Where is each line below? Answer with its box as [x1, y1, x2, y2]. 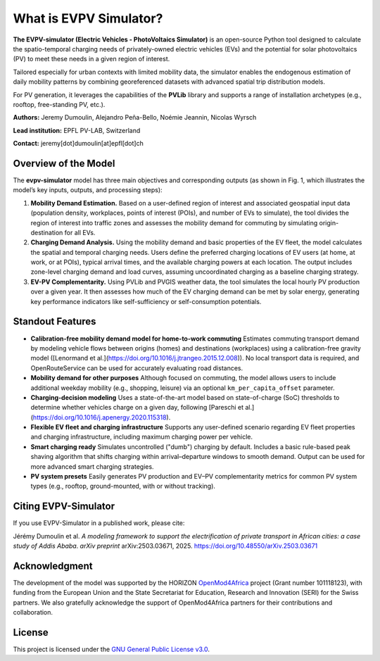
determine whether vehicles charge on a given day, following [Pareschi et [30, 403, 244, 412]
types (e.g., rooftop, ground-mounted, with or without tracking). [30, 482, 216, 491]
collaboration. [13, 608, 53, 617]
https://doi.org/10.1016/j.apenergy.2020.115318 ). [32, 413, 171, 422]
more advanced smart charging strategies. [30, 462, 154, 471]
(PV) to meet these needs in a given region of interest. [13, 55, 170, 63]
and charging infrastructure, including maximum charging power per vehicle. [30, 433, 253, 441]
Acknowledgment [13, 560, 93, 572]
